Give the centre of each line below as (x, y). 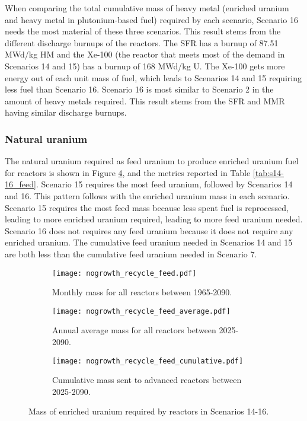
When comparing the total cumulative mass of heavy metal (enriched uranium (147, 8)
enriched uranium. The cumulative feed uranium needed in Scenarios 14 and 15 (149, 242)
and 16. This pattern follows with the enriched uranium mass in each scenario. (147, 195)
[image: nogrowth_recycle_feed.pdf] (124, 273)
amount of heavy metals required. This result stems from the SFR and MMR (145, 101)
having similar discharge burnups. (66, 112)
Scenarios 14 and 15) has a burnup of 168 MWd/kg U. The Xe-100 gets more (145, 66)
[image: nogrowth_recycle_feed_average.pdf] (141, 311)
